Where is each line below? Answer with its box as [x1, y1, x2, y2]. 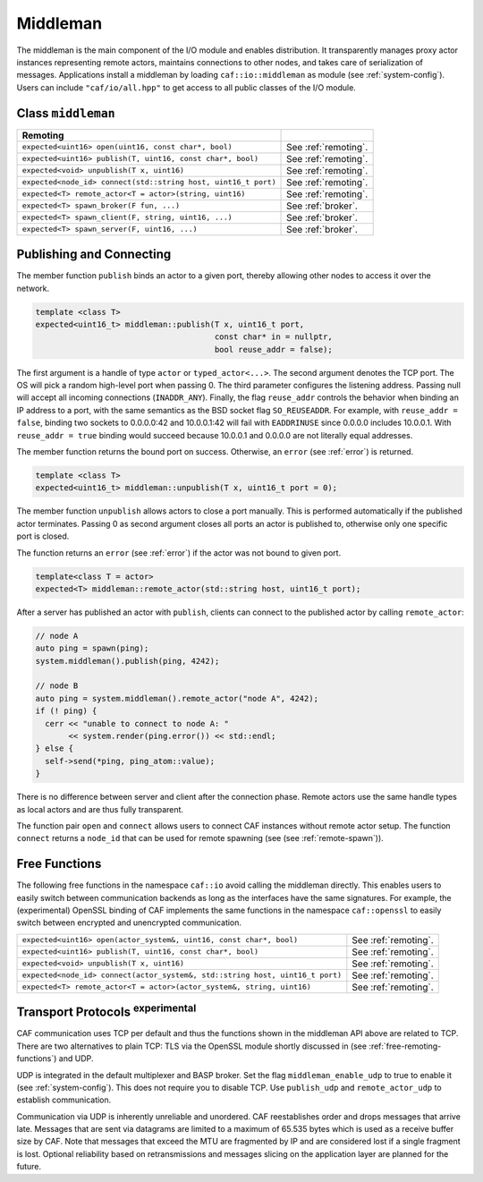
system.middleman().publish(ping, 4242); [35, 656, 220, 666]
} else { [35, 744, 74, 753]
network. [16, 283, 50, 293]
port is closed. [16, 531, 70, 541]
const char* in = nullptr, [214, 332, 333, 342]
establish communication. [16, 1094, 112, 1105]
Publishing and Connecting [16, 247, 172, 262]
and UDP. [58, 1053, 94, 1064]
